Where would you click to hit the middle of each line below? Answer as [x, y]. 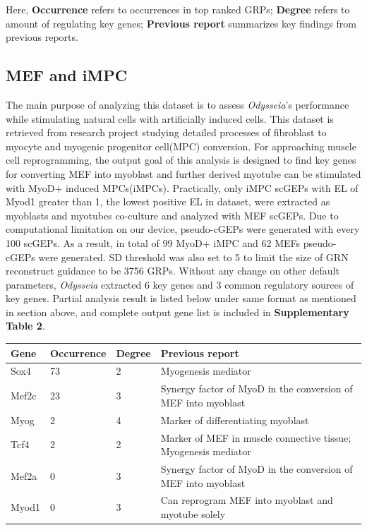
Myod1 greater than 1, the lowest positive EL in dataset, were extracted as [168, 201]
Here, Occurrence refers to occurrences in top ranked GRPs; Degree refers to [178, 9]
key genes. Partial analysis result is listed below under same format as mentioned [181, 298]
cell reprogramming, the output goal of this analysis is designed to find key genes [181, 160]
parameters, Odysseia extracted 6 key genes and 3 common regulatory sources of [180, 284]
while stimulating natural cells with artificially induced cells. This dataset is [170, 118]
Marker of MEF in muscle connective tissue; [256, 437]
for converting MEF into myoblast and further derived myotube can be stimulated [183, 173]
